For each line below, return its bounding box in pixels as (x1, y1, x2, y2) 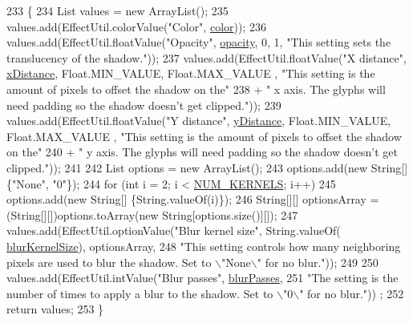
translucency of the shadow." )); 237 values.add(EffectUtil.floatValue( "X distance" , (6, 49, 407, 66)
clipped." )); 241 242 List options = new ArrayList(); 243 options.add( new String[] (6, 159, 408, 176)
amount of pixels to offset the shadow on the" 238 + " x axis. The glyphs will (6, 80, 386, 97)
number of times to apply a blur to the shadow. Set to (6, 285, 273, 301)
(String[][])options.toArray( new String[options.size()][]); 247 (6, 206, 298, 223)
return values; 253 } (6, 301, 104, 317)
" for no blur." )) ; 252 (299, 285, 404, 301)
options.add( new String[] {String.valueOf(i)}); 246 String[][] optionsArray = (6, 191, 379, 208)
